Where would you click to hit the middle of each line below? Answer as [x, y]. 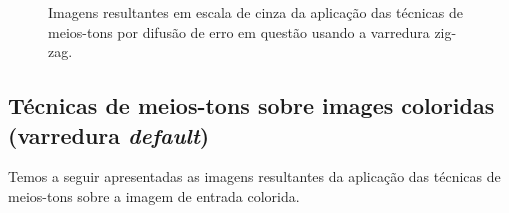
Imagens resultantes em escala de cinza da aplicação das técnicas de [255, 12]
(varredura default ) [109, 134]
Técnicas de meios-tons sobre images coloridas [251, 105]
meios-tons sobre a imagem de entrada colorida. [154, 195]
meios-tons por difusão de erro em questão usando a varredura [239, 31]
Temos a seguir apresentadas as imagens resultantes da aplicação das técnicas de [254, 176]
